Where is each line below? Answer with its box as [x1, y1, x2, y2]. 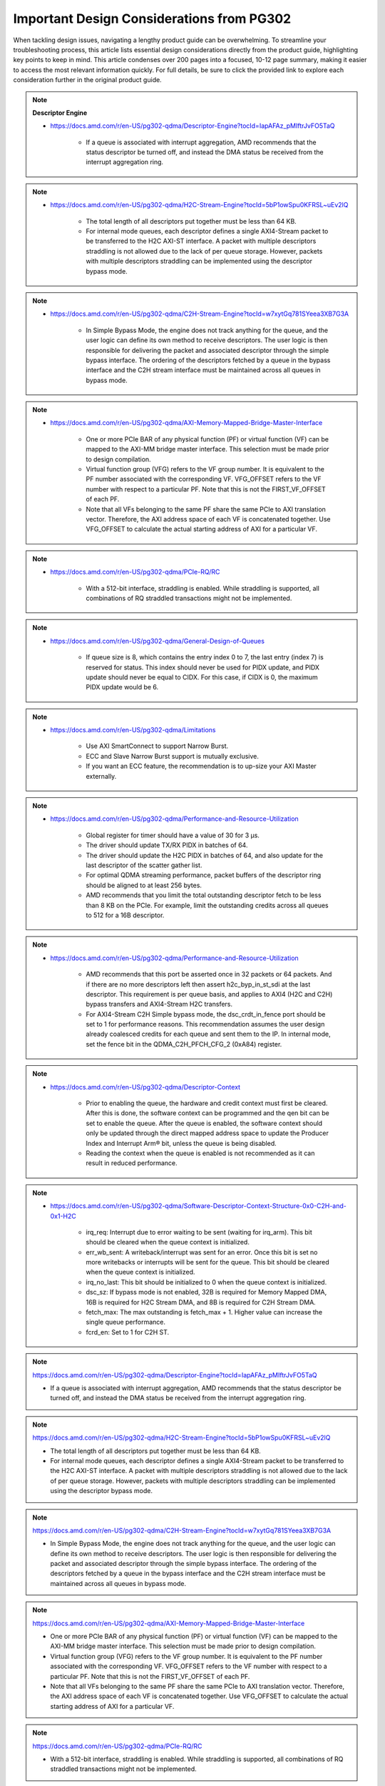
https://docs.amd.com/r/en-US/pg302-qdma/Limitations [50, 726, 216, 734]
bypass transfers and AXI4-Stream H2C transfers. [86, 1000, 233, 1009]
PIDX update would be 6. [86, 683, 159, 692]
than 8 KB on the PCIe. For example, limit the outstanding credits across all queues [86, 901, 329, 909]
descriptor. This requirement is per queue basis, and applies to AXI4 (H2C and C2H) [86, 989, 333, 998]
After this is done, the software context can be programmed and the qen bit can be [86, 1109, 329, 1117]
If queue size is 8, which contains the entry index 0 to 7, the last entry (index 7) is [86, 653, 324, 662]
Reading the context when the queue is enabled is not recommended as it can [86, 1149, 315, 1157]
